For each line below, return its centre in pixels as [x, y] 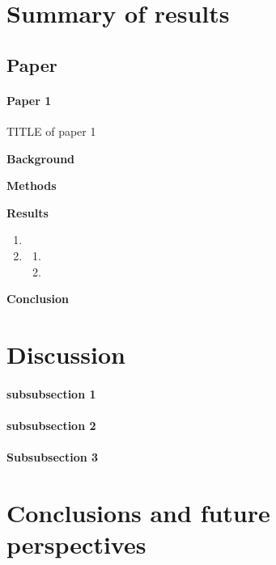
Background [41, 158]
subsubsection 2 [51, 425]
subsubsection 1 [51, 393]
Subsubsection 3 [53, 457]
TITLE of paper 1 [51, 131]
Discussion [66, 354]
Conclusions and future [138, 512]
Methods [32, 186]
